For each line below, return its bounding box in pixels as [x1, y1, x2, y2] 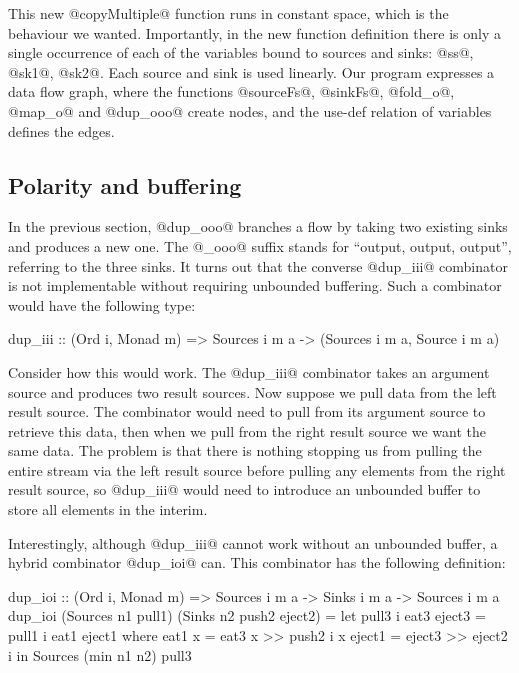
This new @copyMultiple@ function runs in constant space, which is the [8, 3, 449, 23]
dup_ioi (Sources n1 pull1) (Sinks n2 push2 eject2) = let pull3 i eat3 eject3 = [8, 605, 486, 626]
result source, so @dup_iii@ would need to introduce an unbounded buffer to [8, 479, 481, 500]
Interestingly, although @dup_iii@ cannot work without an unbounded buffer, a [8, 532, 498, 553]
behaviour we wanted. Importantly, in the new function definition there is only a [8, 22, 501, 43]
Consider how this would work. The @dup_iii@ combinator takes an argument [8, 361, 490, 382]
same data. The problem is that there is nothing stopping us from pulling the [8, 440, 482, 461]
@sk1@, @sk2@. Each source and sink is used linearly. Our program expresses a [8, 61, 495, 82]
